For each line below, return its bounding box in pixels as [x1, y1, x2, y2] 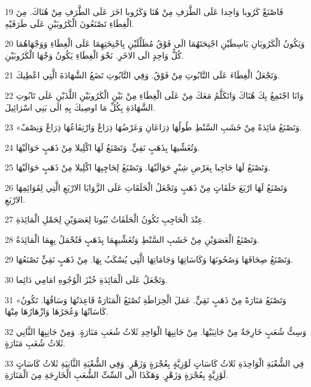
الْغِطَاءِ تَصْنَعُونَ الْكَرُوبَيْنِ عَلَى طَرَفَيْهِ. [5, 17, 134, 29]
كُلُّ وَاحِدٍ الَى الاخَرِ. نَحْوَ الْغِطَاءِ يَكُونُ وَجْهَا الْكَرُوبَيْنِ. [5, 48, 184, 61]
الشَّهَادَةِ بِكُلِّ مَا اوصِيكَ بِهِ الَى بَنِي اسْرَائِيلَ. [5, 100, 156, 113]
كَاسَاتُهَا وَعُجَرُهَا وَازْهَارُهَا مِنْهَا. [5, 305, 108, 318]
